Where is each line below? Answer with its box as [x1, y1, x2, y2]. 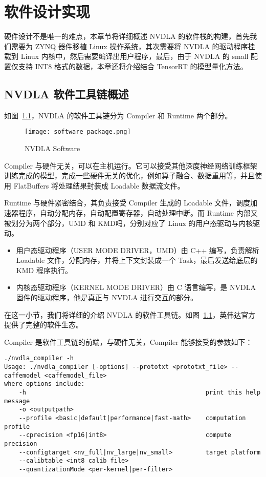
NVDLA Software [25, 142, 80, 153]
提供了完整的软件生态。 [4, 319, 83, 330]
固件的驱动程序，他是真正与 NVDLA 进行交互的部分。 [16, 292, 198, 303]
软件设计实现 [4, 1, 91, 22]
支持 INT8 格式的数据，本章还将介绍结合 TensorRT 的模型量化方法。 [18, 60, 248, 71]
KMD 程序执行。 [16, 264, 72, 275]
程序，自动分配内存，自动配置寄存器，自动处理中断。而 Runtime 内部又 [18, 207, 258, 218]
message [4, 397, 30, 405]
